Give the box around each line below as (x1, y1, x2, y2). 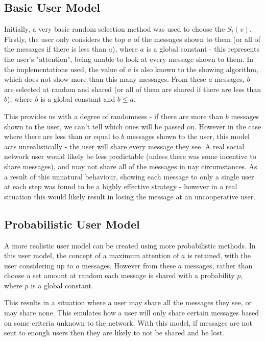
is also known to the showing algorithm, (133, 63, 258, 74)
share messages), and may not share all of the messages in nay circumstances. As (4, 161, 257, 171)
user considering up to (4, 260, 74, 270)
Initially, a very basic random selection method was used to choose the (4, 24, 225, 34)
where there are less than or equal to (4, 131, 119, 142)
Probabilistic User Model (4, 216, 140, 232)
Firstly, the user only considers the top (4, 33, 126, 44)
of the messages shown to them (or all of (133, 33, 260, 44)
